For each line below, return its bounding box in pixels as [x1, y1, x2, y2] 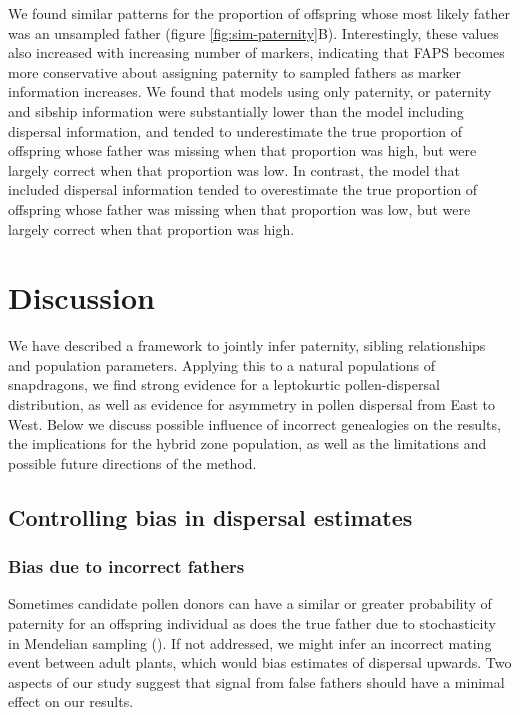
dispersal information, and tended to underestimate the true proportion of [8, 120, 462, 141]
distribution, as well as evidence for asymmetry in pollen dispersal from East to [8, 394, 496, 415]
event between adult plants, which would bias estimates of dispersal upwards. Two [8, 652, 512, 673]
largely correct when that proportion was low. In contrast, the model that [8, 159, 460, 180]
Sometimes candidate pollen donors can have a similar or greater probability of [8, 593, 492, 614]
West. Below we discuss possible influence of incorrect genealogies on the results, [8, 413, 501, 434]
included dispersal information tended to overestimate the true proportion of [8, 179, 478, 200]
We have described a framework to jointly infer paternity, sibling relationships [8, 335, 486, 356]
